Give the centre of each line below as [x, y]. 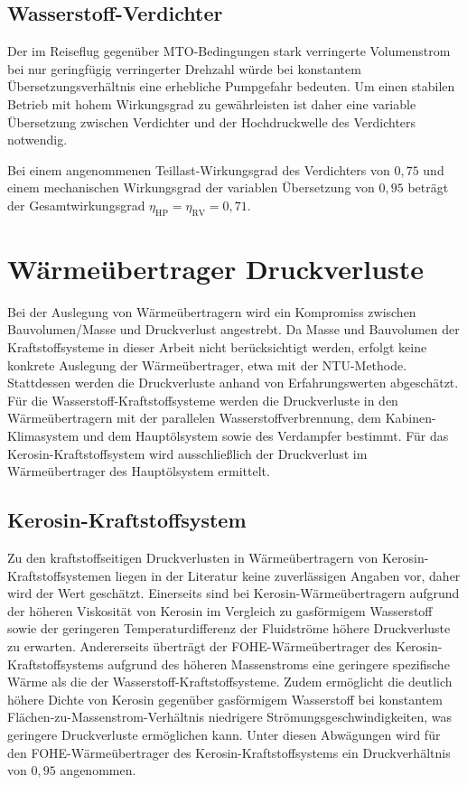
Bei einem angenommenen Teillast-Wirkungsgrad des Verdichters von [199, 169]
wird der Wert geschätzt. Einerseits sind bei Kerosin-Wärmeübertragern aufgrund [233, 593]
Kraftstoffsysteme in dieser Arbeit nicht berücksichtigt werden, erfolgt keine [217, 347]
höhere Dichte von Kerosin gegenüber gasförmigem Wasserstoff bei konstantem [225, 699]
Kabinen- [411, 418]
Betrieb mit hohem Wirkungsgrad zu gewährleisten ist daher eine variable [212, 103]
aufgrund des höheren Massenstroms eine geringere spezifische [279, 664]
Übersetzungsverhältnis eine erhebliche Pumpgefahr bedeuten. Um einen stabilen [231, 86]
